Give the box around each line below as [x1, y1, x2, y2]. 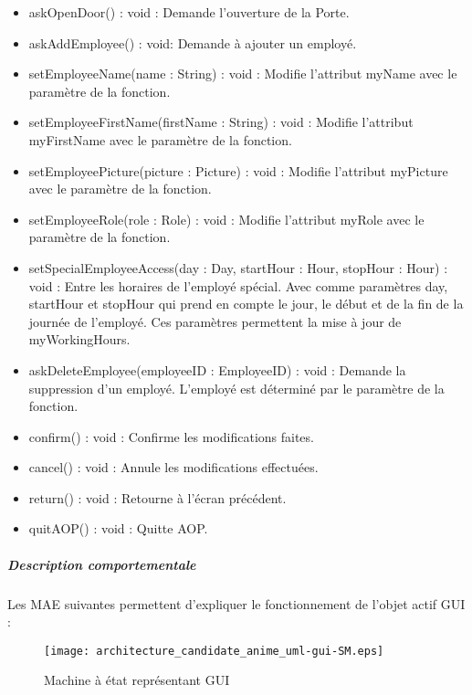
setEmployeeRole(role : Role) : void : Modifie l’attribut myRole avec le [28, 209, 425, 228]
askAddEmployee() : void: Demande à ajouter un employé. [28, 33, 357, 52]
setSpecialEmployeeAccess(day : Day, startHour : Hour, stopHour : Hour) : [28, 258, 448, 277]
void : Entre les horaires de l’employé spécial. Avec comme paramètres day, [28, 276, 448, 295]
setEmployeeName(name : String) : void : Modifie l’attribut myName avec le [28, 64, 457, 83]
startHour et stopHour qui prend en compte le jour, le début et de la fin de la [28, 294, 464, 313]
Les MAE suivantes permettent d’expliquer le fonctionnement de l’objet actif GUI [7, 594, 466, 613]
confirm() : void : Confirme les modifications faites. [28, 426, 314, 446]
